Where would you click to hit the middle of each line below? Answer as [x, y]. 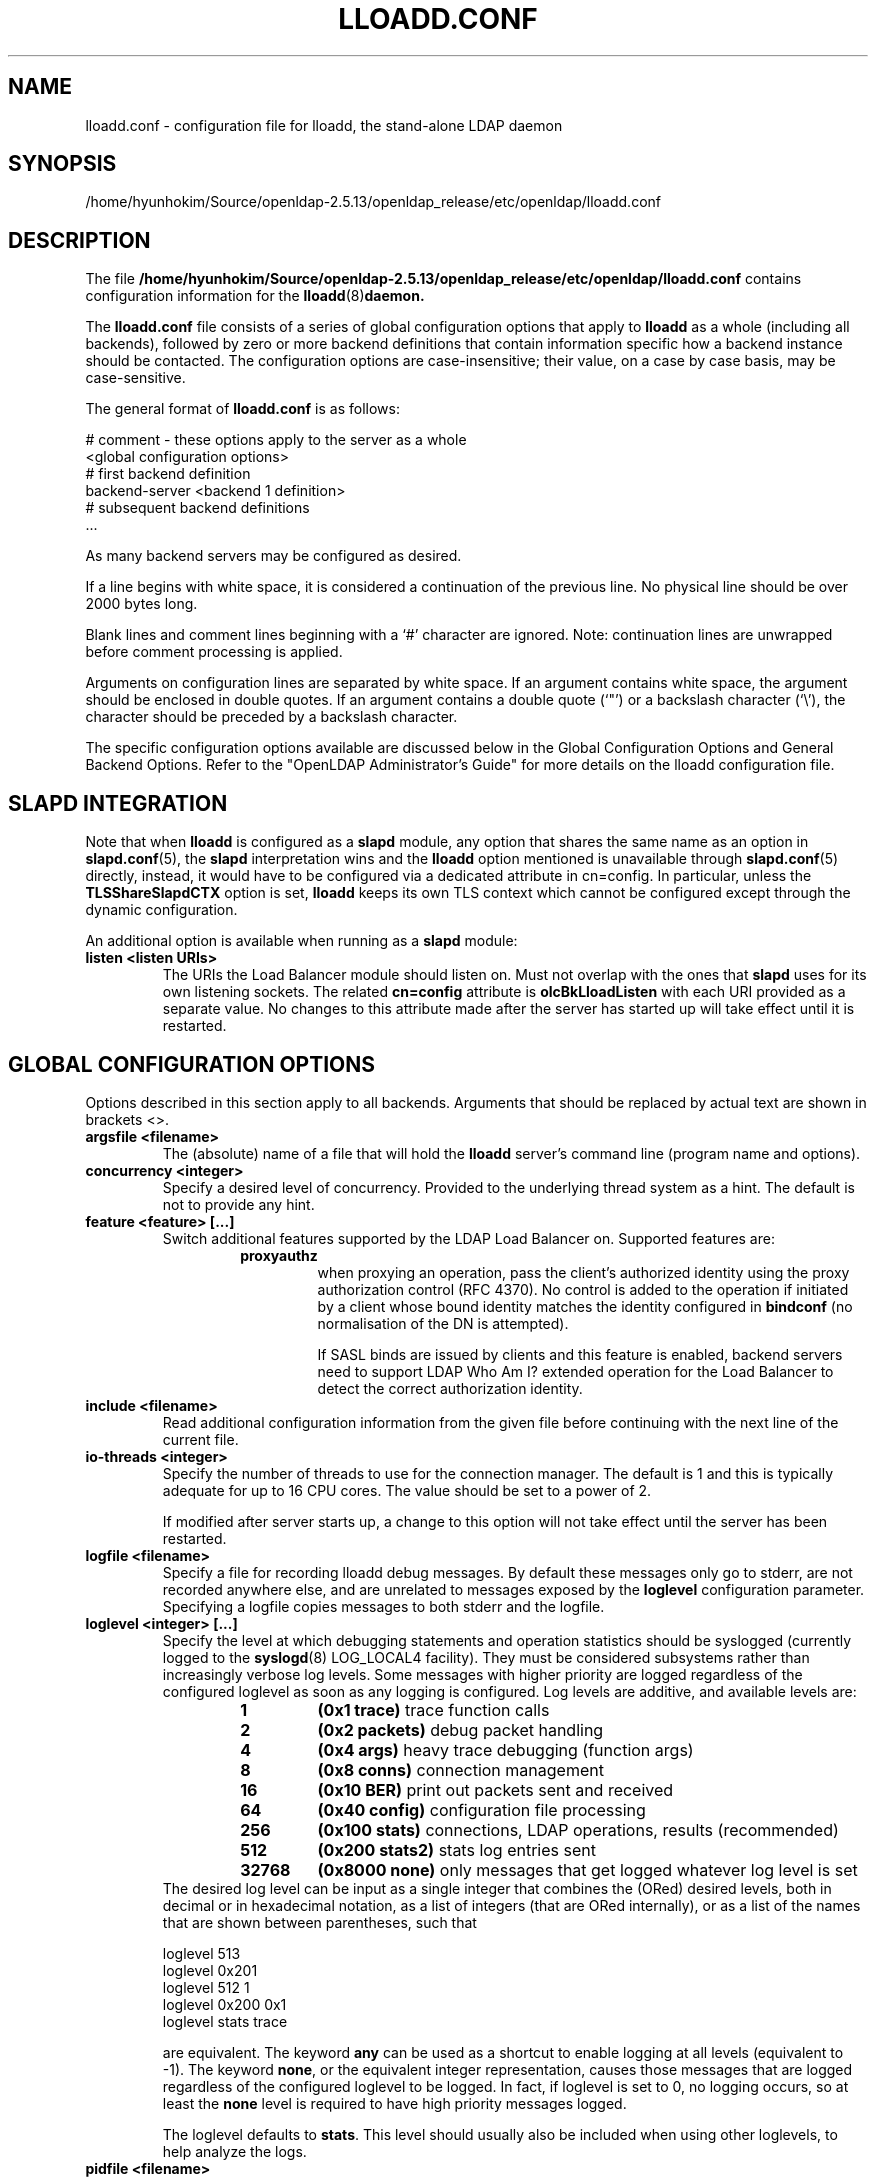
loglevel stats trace [225, 2021]
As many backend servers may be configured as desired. [273, 556]
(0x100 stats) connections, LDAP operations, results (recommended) [578, 1829]
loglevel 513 [201, 1953]
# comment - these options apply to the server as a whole [276, 440]
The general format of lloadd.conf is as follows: [242, 409]
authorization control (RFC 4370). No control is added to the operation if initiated [583, 1289]
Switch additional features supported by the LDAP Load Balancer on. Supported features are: [468, 1238]
